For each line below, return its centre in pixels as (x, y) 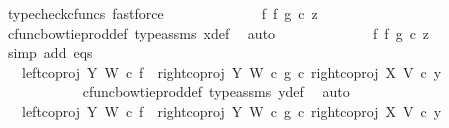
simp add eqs (50, 52)
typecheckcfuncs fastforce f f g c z (162, 13)
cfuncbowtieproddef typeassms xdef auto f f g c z (218, 32)
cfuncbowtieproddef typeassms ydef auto (216, 91)
